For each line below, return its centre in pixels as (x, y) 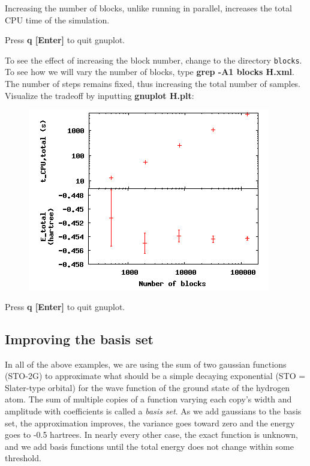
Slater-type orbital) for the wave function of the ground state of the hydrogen (148, 387)
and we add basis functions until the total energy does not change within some (149, 446)
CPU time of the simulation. (57, 19)
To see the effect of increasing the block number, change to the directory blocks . (154, 60)
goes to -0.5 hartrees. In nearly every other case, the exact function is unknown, (151, 435)
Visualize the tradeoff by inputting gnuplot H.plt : (100, 95)
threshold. (23, 458)
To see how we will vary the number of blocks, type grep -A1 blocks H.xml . (150, 72)
